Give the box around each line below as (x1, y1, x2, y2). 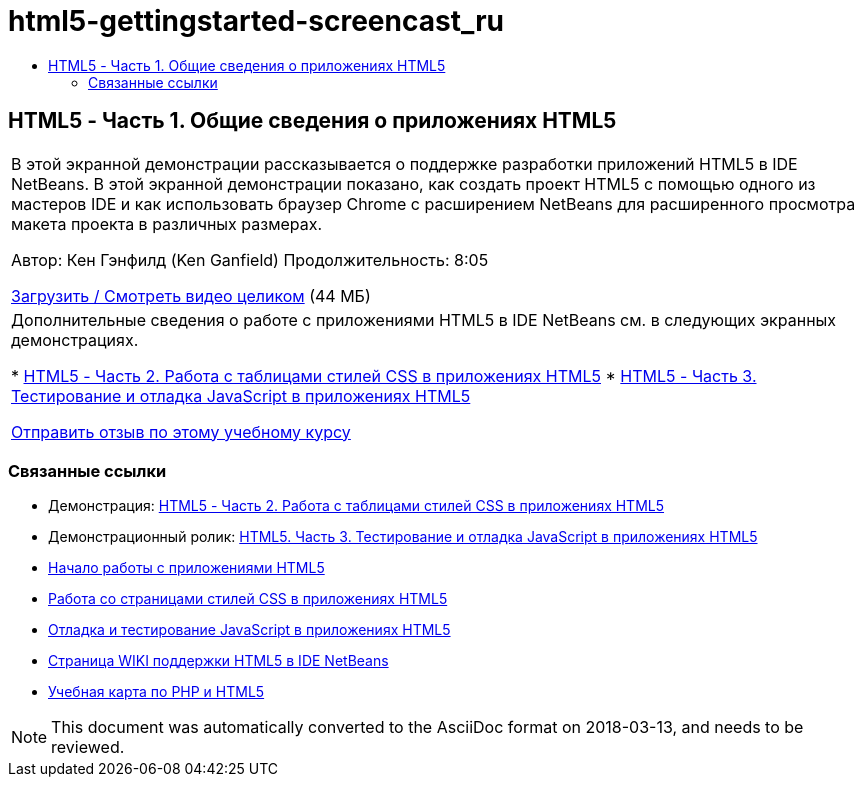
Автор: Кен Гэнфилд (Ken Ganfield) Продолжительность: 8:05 (11, 249, 489, 270)
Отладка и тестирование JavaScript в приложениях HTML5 (48, 621, 451, 639)
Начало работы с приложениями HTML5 (48, 559, 325, 577)
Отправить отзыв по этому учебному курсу (11, 421, 351, 442)
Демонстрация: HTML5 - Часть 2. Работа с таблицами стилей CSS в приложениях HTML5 (48, 497, 665, 515)
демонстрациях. (11, 329, 139, 350)
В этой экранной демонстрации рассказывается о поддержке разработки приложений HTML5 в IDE (11, 153, 798, 174)
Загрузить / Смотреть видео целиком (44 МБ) (11, 285, 371, 306)
